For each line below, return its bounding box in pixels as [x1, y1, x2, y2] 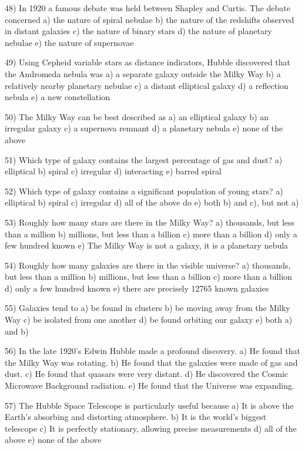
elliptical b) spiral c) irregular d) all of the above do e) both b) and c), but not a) [5, 196, 299, 209]
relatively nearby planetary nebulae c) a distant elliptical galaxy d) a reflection [5, 79, 289, 91]
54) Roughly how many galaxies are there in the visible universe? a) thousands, [5, 259, 291, 271]
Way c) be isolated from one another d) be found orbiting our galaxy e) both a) [5, 313, 293, 326]
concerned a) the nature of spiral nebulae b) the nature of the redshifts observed [5, 13, 294, 25]
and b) [5, 325, 29, 337]
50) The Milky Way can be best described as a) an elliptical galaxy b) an [5, 110, 269, 123]
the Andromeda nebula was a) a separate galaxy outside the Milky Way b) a [5, 67, 281, 80]
